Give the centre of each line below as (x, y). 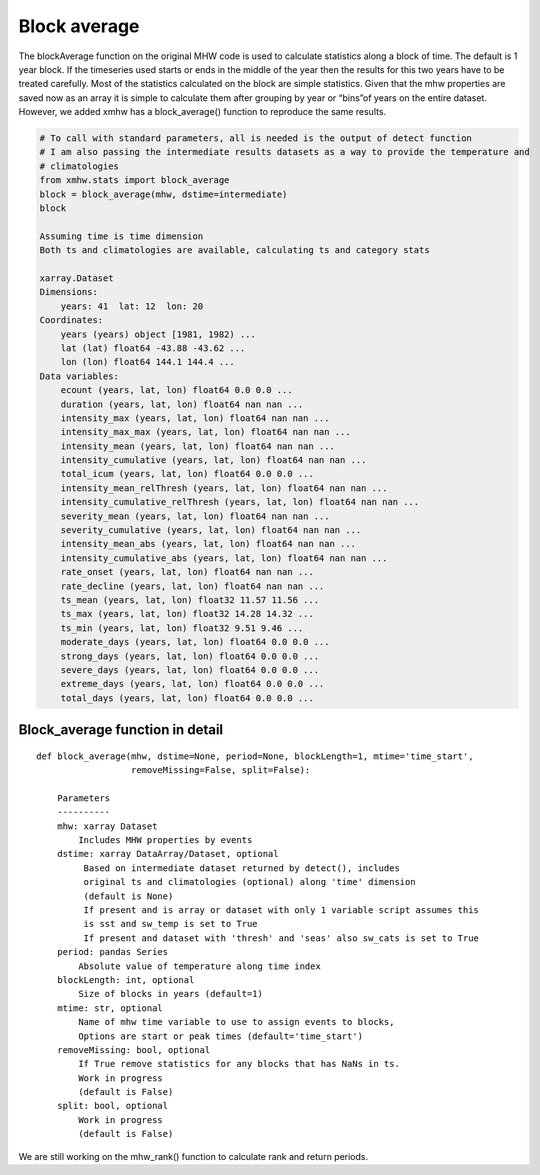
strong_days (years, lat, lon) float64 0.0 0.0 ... (190, 656)
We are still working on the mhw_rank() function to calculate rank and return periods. (193, 1156)
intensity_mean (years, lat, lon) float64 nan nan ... (197, 446)
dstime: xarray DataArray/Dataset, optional (167, 854)
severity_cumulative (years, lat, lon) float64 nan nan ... (211, 530)
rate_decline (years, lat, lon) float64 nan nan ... (192, 586)
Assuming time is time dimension (121, 236)
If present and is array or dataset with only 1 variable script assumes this (281, 910)
